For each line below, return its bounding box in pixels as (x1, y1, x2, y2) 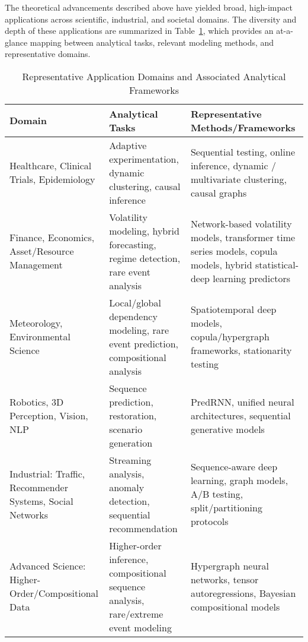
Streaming (109, 453, 152, 467)
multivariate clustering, (190, 172, 287, 186)
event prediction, (109, 336, 179, 350)
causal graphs (190, 186, 247, 200)
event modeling (109, 620, 172, 634)
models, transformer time (190, 230, 296, 245)
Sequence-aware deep (190, 460, 278, 474)
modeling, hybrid (109, 223, 179, 238)
